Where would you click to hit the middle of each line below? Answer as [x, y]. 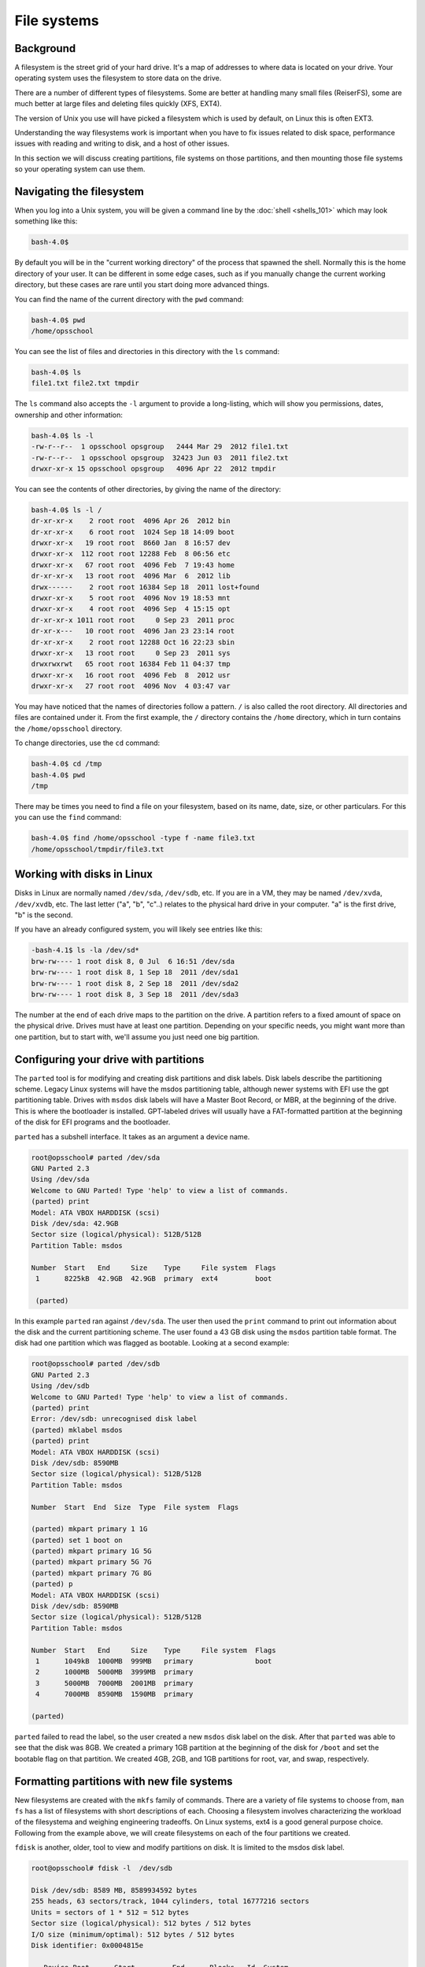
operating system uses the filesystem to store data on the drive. [118, 78]
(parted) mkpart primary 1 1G [89, 1529]
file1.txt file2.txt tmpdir [85, 383]
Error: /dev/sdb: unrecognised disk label [114, 1419]
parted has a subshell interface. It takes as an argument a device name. [132, 1136]
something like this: [46, 221]
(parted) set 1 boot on [77, 1540]
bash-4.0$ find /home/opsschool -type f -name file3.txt [143, 838]
